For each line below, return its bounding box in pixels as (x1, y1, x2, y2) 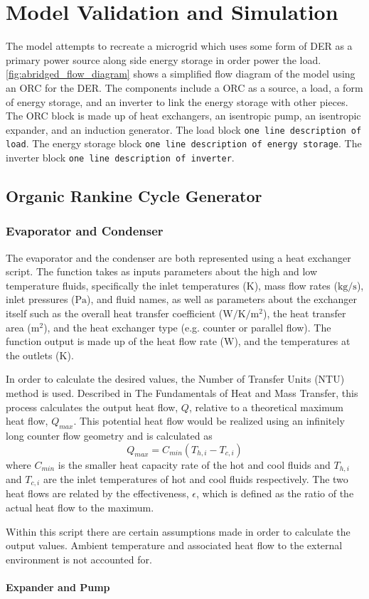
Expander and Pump (6, 580, 110, 595)
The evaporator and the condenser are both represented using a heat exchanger (6, 250, 351, 265)
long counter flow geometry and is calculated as (6, 428, 213, 442)
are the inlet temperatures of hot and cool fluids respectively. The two (43, 472, 348, 487)
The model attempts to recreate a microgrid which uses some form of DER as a (6, 38, 353, 53)
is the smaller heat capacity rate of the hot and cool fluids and (58, 457, 331, 472)
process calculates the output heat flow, (6, 399, 178, 414)
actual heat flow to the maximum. (6, 500, 154, 515)
